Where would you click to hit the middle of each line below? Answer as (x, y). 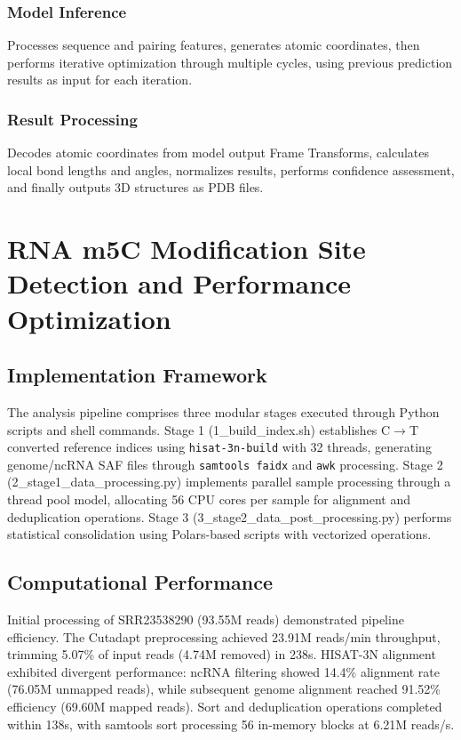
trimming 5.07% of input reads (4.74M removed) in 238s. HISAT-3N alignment (222, 654)
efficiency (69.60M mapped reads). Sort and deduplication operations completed (225, 706)
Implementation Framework (137, 375)
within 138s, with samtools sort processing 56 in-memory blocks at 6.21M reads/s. (231, 724)
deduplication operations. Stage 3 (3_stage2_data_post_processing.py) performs (230, 516)
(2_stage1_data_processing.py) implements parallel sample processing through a (229, 482)
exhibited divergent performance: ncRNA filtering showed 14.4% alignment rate (223, 671)
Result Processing (72, 119)
